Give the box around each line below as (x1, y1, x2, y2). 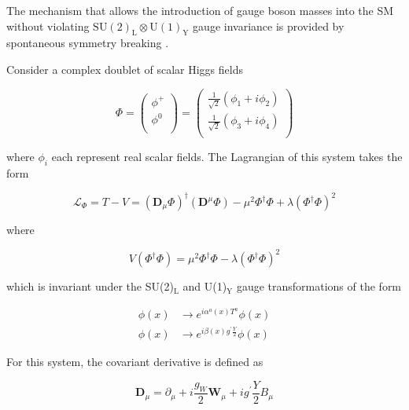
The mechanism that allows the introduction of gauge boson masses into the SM (6, 2, 394, 18)
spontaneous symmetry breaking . (6, 35, 169, 51)
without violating (6, 17, 90, 34)
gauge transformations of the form (236, 278, 402, 295)
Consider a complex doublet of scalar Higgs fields (6, 60, 243, 77)
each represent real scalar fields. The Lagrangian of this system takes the (51, 148, 403, 165)
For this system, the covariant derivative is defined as (6, 353, 263, 370)
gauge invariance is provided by (193, 17, 345, 34)
